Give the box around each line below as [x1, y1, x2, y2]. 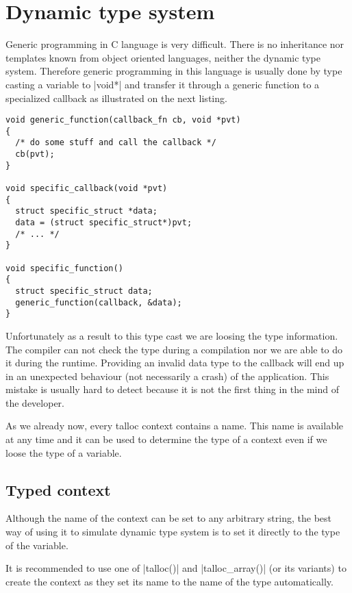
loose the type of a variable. [5, 445, 122, 459]
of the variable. [5, 538, 68, 552]
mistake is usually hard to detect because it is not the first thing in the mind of [5, 382, 340, 396]
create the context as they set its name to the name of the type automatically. [5, 574, 334, 588]
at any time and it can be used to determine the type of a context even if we [5, 432, 327, 446]
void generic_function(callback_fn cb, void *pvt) [5, 115, 241, 125]
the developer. [5, 395, 64, 409]
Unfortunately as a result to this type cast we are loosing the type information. [5, 328, 338, 342]
